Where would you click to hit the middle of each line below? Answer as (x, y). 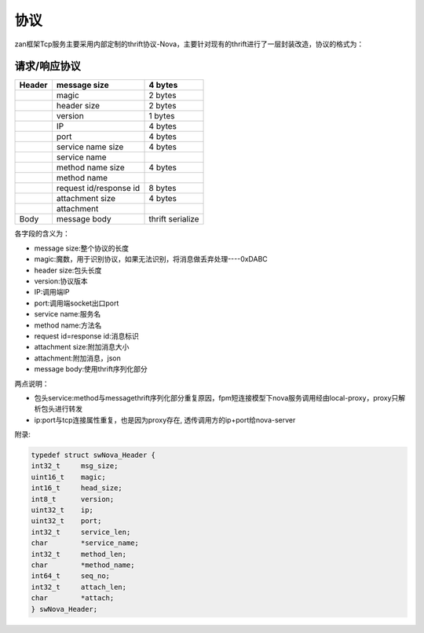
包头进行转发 (61, 409)
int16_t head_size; (77, 488)
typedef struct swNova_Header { (93, 455)
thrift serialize (174, 219)
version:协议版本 (61, 281)
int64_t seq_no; (70, 576)
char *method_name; (83, 565)
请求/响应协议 (48, 66)
